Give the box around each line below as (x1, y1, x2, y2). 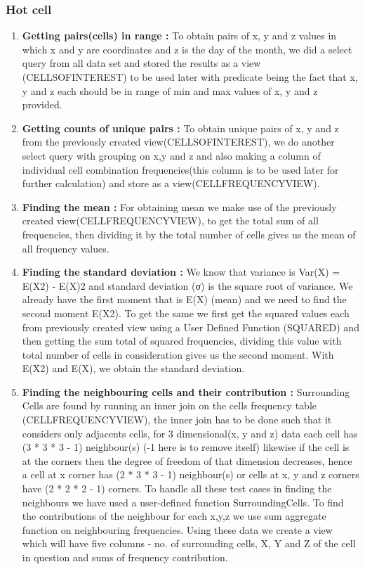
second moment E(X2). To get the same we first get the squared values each (22, 305, 350, 320)
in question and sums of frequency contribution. (22, 550, 228, 564)
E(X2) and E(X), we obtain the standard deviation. (22, 361, 245, 376)
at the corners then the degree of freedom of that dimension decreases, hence (22, 453, 352, 468)
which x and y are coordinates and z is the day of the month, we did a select (22, 41, 352, 56)
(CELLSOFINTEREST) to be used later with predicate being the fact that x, (22, 70, 358, 84)
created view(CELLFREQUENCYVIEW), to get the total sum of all (22, 213, 319, 228)
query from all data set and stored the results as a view (22, 56, 261, 70)
